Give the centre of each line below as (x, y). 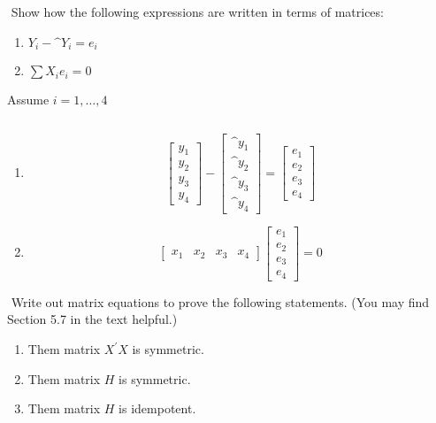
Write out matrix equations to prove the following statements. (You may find (220, 301)
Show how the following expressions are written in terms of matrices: (197, 12)
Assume (28, 100)
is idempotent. (157, 408)
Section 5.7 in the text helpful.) (92, 319)
